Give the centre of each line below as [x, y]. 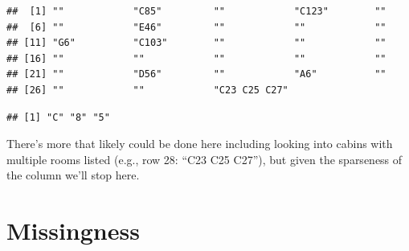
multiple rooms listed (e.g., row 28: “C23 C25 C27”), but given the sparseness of [204, 159]
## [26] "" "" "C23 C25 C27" [147, 90]
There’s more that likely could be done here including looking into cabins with [200, 144]
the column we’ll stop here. [73, 175]
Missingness [73, 230]
